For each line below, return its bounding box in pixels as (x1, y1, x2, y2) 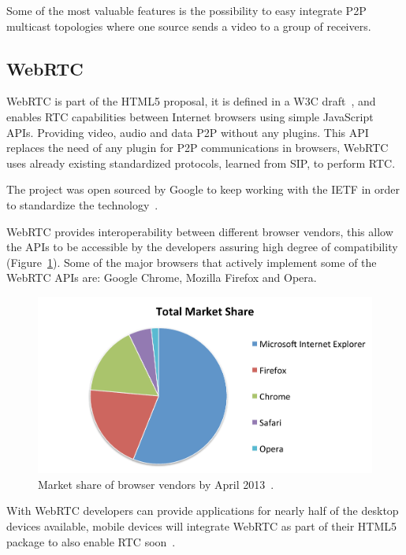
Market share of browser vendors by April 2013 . (38, 475, 274, 492)
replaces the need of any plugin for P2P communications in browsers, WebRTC (6, 139, 389, 156)
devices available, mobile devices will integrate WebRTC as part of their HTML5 (6, 517, 397, 534)
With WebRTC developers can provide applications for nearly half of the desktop (6, 502, 399, 519)
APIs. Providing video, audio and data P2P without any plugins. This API (6, 124, 369, 140)
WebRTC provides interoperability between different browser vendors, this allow (6, 223, 393, 239)
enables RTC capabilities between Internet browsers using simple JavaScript (6, 108, 374, 124)
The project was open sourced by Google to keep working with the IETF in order (6, 181, 400, 198)
